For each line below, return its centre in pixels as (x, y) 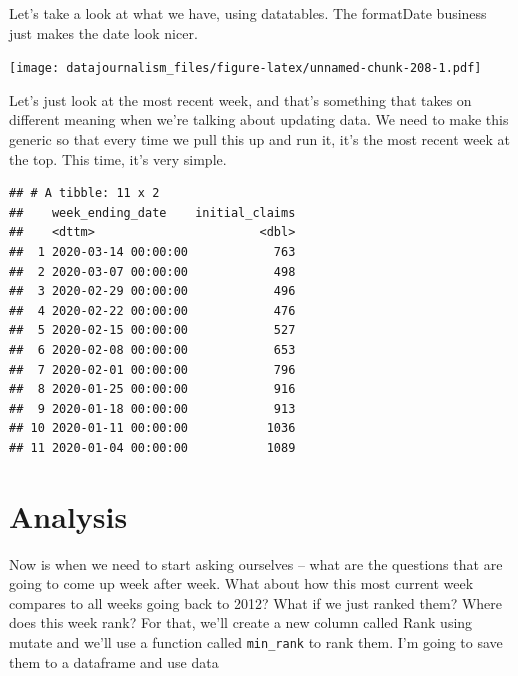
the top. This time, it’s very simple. (118, 158)
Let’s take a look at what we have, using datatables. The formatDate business (248, 13)
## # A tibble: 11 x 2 (84, 193)
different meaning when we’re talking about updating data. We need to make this (259, 119)
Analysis (68, 515)
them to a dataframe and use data (114, 661)
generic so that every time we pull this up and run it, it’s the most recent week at (259, 139)
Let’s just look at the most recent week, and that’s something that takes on (240, 99)
